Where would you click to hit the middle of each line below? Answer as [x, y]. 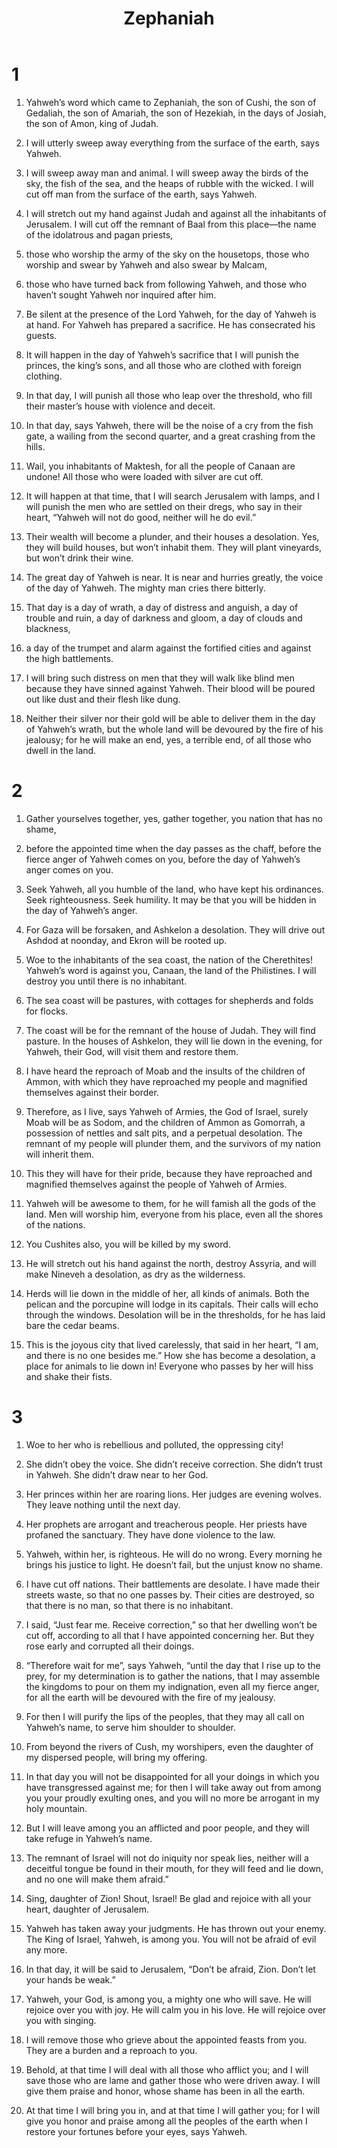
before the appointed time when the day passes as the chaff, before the [173, 848]
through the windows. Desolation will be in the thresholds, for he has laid [175, 1314]
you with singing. [61, 2020]
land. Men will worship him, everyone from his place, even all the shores [174, 1214]
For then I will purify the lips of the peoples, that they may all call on [165, 1716]
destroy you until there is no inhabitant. [106, 981]
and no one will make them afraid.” [97, 1879]
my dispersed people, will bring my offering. [116, 1757]
